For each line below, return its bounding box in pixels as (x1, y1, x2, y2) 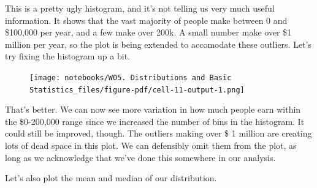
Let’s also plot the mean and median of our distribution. (5, 171, 217, 184)
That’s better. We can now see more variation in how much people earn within (5, 103, 301, 116)
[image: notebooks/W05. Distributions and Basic (29, 73, 232, 82)
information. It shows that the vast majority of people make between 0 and (5, 13, 288, 26)
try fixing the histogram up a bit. (5, 50, 130, 62)
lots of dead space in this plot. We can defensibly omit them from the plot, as (5, 139, 297, 152)
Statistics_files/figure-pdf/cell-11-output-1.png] (29, 85, 245, 94)
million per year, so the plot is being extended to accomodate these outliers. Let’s (5, 37, 311, 50)
